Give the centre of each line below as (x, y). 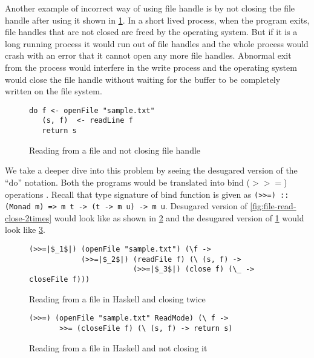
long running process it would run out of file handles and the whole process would (157, 43)
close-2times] (28, 217)
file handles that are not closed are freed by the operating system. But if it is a (151, 32)
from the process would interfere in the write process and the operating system (151, 67)
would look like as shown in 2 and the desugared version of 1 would (179, 217)
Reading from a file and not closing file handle (115, 150)
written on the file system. (54, 91)
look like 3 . (25, 229)
